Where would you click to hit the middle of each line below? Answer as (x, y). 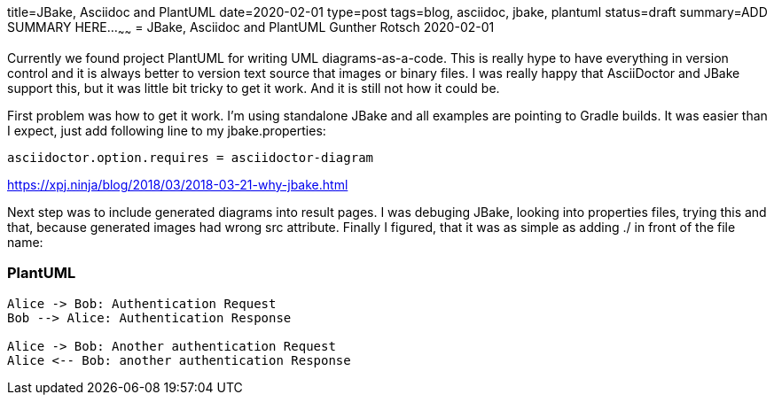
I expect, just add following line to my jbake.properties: (167, 130)
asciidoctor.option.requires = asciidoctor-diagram (191, 157)
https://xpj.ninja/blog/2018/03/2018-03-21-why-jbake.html (178, 184)
